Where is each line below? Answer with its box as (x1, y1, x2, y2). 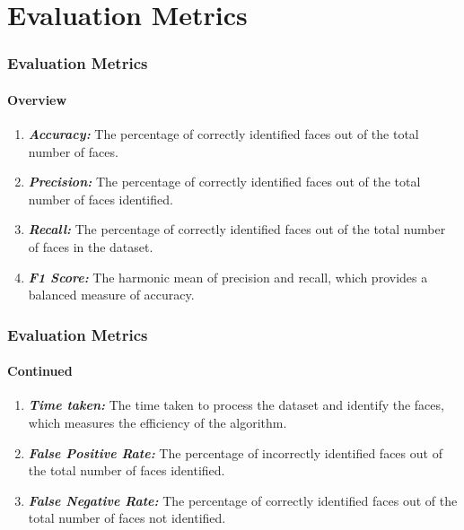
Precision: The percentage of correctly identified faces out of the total (28, 172, 421, 191)
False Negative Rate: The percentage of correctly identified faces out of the (28, 491, 458, 509)
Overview (7, 90, 67, 109)
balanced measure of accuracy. (28, 285, 195, 304)
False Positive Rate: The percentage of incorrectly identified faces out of (28, 443, 442, 462)
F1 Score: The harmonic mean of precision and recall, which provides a (28, 267, 428, 286)
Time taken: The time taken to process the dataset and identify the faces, (28, 395, 444, 414)
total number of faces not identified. (28, 508, 226, 527)
